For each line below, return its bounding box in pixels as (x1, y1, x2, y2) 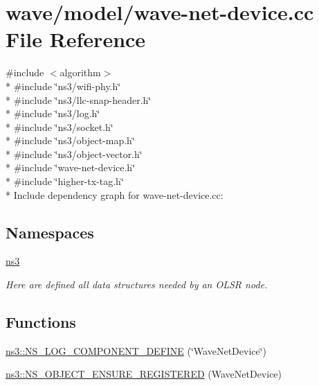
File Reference (6, 25, 146, 53)
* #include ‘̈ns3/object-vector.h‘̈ (6, 146, 143, 161)
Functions (6, 311, 76, 333)
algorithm (60, 65, 101, 80)
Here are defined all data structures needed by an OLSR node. (6, 277, 268, 292)
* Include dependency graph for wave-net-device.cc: (6, 187, 224, 202)
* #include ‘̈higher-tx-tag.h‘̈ (6, 174, 124, 188)
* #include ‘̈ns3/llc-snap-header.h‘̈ (6, 92, 152, 107)
